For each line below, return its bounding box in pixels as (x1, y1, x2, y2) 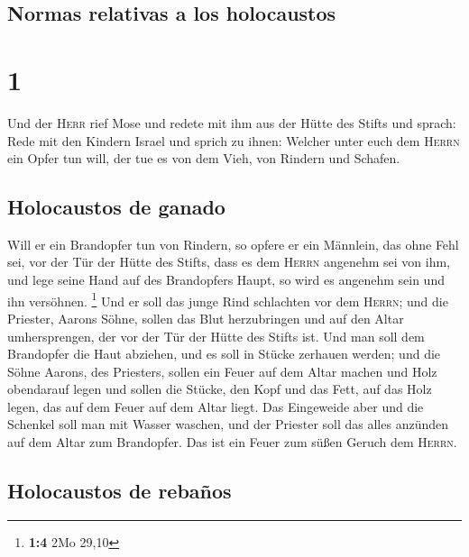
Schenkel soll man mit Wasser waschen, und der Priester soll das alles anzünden (7, 415, 448, 434)
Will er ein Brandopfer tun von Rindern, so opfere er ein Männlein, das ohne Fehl (7, 234, 459, 253)
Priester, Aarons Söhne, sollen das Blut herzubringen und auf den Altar (7, 308, 404, 327)
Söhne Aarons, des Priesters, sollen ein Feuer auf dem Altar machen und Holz (7, 361, 437, 380)
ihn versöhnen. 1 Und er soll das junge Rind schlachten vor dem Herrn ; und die (7, 288, 448, 310)
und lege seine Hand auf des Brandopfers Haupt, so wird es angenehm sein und (7, 270, 445, 289)
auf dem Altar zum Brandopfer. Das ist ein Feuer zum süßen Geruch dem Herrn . (7, 433, 457, 452)
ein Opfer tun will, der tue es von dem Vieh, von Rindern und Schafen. (7, 149, 400, 168)
